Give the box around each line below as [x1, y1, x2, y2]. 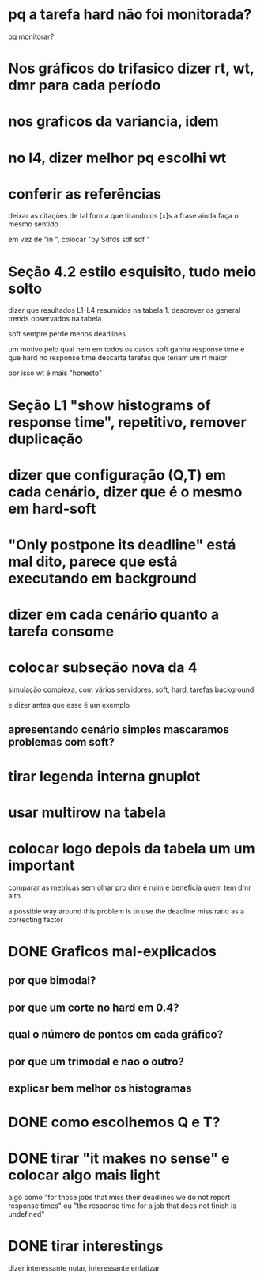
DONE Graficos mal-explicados [8, 942, 217, 960]
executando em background [8, 569, 198, 587]
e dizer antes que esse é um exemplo [8, 701, 130, 710]
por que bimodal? [8, 974, 96, 987]
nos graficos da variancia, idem [8, 112, 219, 131]
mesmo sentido [8, 219, 59, 229]
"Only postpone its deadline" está [8, 536, 236, 553]
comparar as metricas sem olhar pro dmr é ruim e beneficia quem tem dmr [8, 883, 251, 892]
